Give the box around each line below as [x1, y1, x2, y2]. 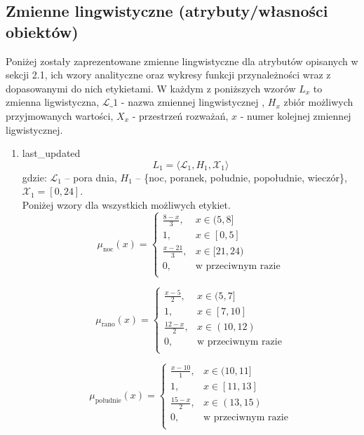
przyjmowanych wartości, [6, 108, 114, 123]
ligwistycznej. [6, 122, 63, 137]
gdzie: [22, 170, 47, 184]
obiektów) [6, 20, 79, 42]
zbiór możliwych [283, 95, 353, 109]
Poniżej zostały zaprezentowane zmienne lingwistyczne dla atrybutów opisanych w [6, 53, 358, 68]
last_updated [22, 146, 81, 160]
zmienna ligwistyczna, [6, 95, 100, 109]
